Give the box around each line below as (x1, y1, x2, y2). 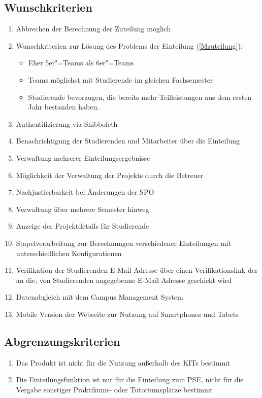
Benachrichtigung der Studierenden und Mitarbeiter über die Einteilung (16, 135, 240, 146)
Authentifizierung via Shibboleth (16, 118, 118, 129)
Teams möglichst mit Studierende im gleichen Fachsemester (28, 74, 213, 85)
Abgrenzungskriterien (4, 333, 120, 349)
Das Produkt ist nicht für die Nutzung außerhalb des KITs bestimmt (16, 357, 231, 368)
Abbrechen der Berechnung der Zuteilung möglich (16, 23, 171, 34)
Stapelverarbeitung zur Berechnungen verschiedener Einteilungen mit (16, 237, 232, 248)
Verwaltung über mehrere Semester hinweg (16, 203, 149, 214)
